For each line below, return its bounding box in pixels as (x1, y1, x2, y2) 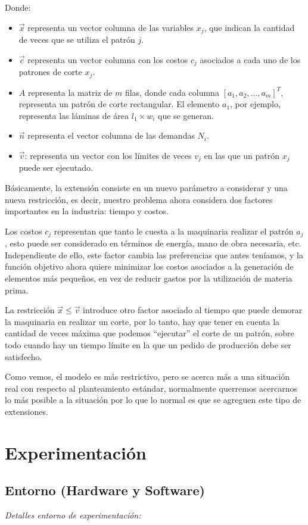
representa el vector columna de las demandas (27, 129, 195, 142)
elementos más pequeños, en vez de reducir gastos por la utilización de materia (5, 271, 293, 284)
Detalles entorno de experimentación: (5, 509, 141, 521)
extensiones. (5, 405, 48, 417)
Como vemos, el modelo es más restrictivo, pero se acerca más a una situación (5, 370, 290, 383)
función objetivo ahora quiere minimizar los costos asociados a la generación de (5, 260, 294, 273)
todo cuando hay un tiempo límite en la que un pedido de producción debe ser (5, 338, 291, 351)
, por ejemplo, (230, 98, 281, 110)
